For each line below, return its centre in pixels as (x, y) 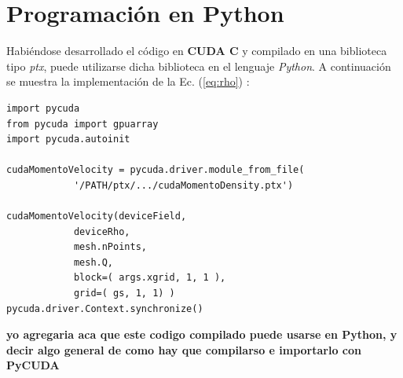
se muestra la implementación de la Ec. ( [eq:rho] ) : (128, 81)
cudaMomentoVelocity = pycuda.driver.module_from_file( (156, 170)
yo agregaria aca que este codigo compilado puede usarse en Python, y (202, 334)
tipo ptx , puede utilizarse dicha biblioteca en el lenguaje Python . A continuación (199, 66)
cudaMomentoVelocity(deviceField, (97, 217)
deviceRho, (102, 231)
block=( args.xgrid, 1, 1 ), (150, 278)
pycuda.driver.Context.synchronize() (105, 308)
